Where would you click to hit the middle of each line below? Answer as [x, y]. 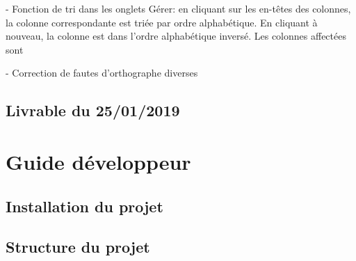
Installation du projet [84, 206]
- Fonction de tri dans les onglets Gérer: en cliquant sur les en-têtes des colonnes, [178, 8]
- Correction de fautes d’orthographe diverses [102, 73]
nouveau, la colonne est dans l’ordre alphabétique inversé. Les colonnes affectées [176, 36]
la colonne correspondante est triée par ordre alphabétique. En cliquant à [162, 22]
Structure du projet [78, 247]
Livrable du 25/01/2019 [93, 110]
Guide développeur [98, 161]
